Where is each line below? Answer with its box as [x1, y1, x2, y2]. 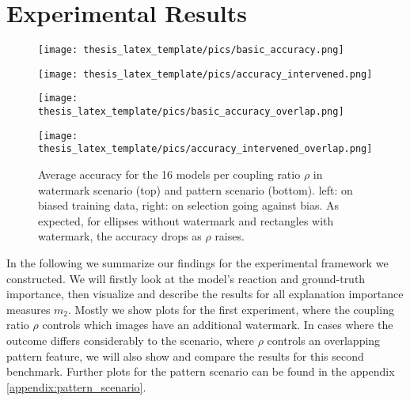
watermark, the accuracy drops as [38, 228, 202, 244]
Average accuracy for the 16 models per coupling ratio [38, 166, 301, 183]
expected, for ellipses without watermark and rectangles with [38, 212, 334, 229]
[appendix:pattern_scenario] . [6, 378, 146, 395]
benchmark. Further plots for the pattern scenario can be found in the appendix [6, 363, 395, 380]
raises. [214, 228, 245, 244]
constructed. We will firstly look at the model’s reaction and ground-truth [6, 270, 366, 286]
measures [6, 301, 51, 317]
